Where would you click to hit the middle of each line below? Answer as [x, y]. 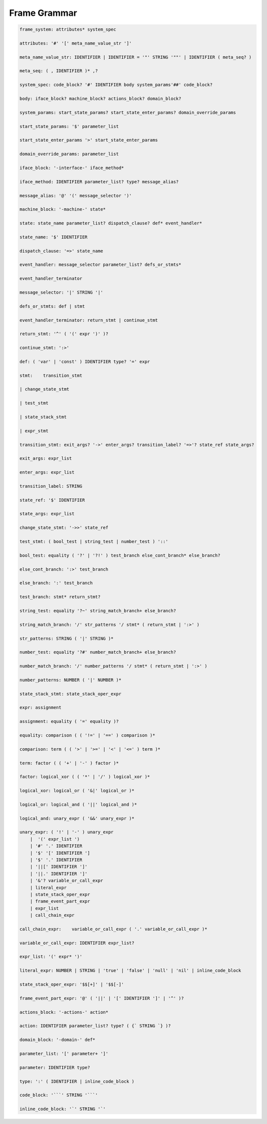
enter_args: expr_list [47, 472]
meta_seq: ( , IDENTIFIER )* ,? [59, 71]
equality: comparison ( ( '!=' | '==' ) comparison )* [87, 735]
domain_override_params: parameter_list [69, 154]
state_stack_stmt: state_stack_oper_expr [70, 694]
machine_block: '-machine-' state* [63, 209]
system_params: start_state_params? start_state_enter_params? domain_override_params [128, 112]
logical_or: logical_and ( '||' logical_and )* [78, 804]
